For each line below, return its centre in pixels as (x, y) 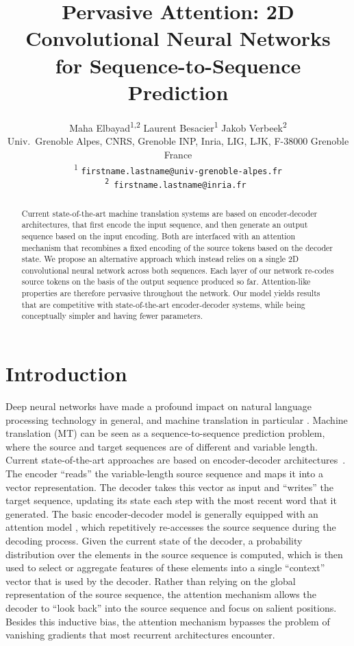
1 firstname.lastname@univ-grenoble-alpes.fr (178, 169)
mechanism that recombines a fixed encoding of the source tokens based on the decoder (177, 247)
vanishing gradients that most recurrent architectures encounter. (140, 635)
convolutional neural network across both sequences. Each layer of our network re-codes (178, 270)
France (178, 154)
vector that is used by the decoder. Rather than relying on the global (151, 581)
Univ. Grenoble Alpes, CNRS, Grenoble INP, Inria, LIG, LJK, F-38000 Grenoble (178, 140)
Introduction (66, 373)
